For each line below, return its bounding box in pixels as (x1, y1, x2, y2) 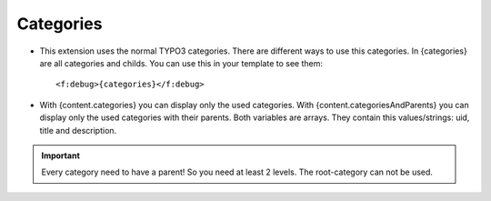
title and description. (39, 125, 117, 136)
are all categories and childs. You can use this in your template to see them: (39, 57, 323, 68)
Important (41, 150, 81, 161)
